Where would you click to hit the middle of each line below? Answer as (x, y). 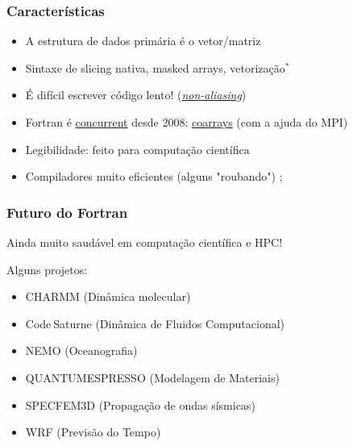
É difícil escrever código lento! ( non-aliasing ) (136, 95)
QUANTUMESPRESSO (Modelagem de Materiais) (152, 377)
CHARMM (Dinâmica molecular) (108, 296)
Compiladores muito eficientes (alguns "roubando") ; (154, 176)
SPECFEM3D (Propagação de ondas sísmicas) (140, 404)
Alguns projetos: (47, 269)
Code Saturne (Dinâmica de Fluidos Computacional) (155, 323)
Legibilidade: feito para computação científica (137, 149)
